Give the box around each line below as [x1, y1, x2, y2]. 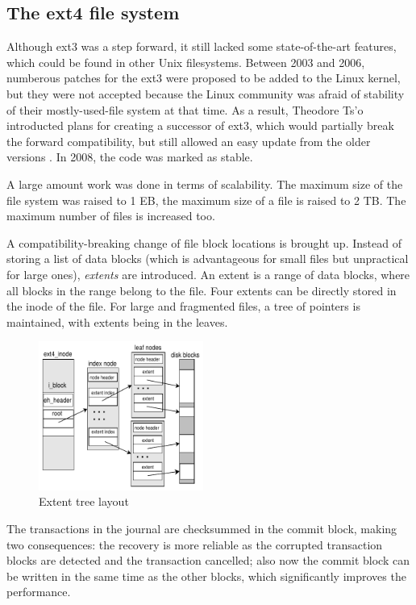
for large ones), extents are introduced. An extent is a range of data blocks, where [6, 265, 410, 282]
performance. [6, 583, 71, 600]
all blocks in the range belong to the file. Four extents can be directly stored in [6, 282, 397, 298]
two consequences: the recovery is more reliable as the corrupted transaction [6, 536, 383, 553]
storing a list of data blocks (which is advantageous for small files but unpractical [6, 250, 409, 267]
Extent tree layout [39, 493, 129, 510]
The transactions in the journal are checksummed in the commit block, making [6, 520, 397, 537]
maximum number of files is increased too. [6, 207, 215, 224]
